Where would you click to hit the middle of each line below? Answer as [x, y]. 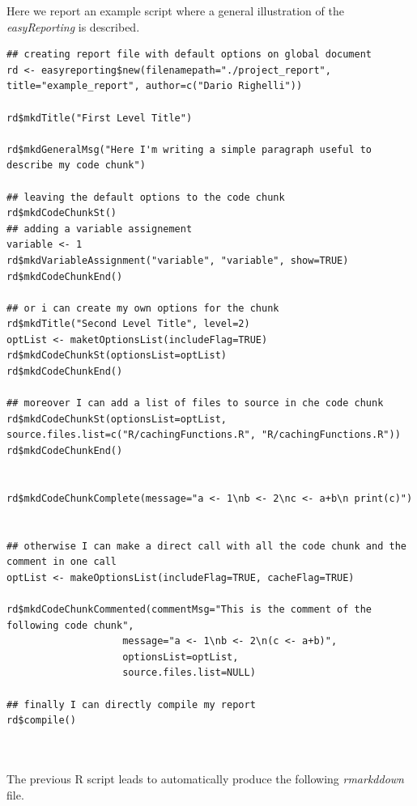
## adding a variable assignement [100, 229]
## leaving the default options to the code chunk [146, 197]
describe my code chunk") [76, 165]
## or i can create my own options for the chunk [143, 308]
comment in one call [62, 562]
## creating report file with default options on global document [189, 55]
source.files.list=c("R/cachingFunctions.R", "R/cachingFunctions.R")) [204, 435]
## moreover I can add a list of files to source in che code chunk [195, 403]
